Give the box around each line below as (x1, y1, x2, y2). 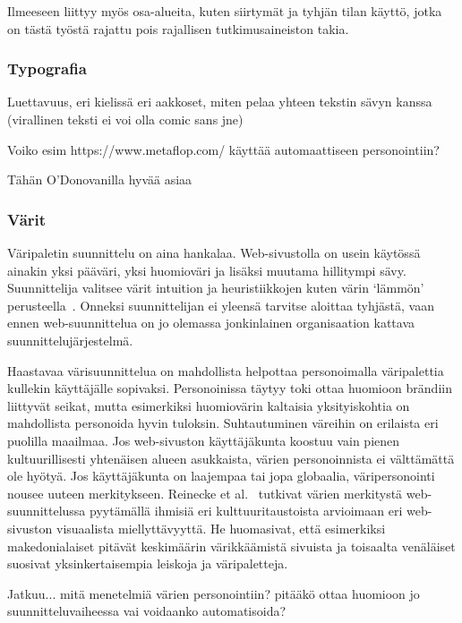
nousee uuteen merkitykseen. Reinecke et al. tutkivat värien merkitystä (7, 483, 403, 502)
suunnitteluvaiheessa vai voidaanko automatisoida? (7, 602, 287, 620)
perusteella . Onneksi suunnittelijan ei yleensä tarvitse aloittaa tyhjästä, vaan (7, 295, 434, 314)
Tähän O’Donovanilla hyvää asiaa (7, 170, 192, 189)
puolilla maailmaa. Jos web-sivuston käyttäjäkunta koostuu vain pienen (7, 431, 400, 449)
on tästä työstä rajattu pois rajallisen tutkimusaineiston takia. (7, 19, 349, 38)
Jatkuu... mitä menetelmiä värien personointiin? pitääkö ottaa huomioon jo (7, 584, 420, 602)
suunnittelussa (7, 501, 86, 520)
